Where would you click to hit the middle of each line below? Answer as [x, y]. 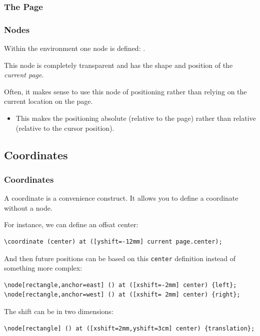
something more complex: [43, 268]
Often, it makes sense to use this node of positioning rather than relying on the [125, 91]
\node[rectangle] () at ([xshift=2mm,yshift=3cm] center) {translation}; [129, 328]
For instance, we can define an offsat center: [71, 224]
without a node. [28, 207]
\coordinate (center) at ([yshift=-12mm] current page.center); [113, 242]
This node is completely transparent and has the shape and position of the [118, 65]
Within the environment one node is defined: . [75, 48]
